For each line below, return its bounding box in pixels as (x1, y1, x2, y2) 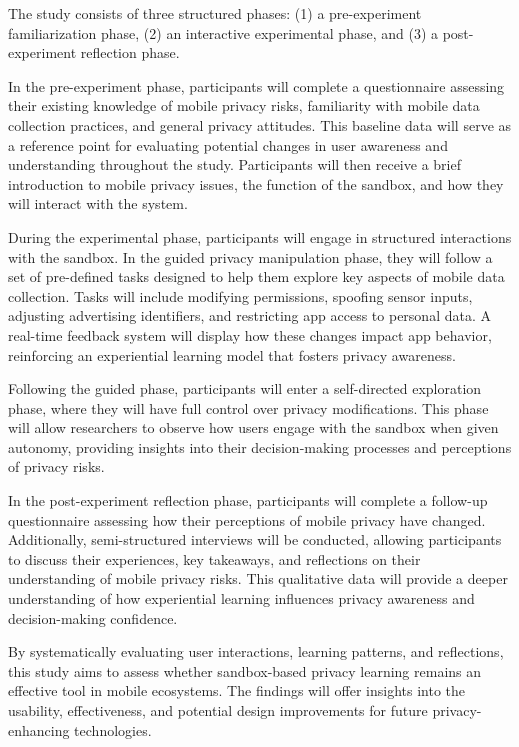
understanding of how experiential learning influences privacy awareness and (8, 588, 475, 609)
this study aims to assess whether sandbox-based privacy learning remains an (8, 660, 482, 681)
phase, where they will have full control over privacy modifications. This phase (8, 397, 489, 418)
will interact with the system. (8, 193, 188, 214)
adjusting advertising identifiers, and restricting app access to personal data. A (8, 305, 491, 326)
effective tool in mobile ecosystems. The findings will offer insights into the (8, 680, 466, 701)
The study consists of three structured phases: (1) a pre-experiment (8, 3, 422, 23)
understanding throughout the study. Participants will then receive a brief (8, 154, 461, 175)
